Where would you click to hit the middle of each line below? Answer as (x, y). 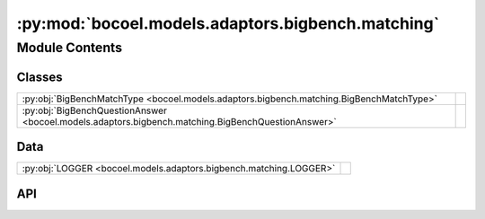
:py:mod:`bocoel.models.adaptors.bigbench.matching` (228, 23)
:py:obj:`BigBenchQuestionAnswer (95, 110)
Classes (40, 77)
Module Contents (70, 48)
